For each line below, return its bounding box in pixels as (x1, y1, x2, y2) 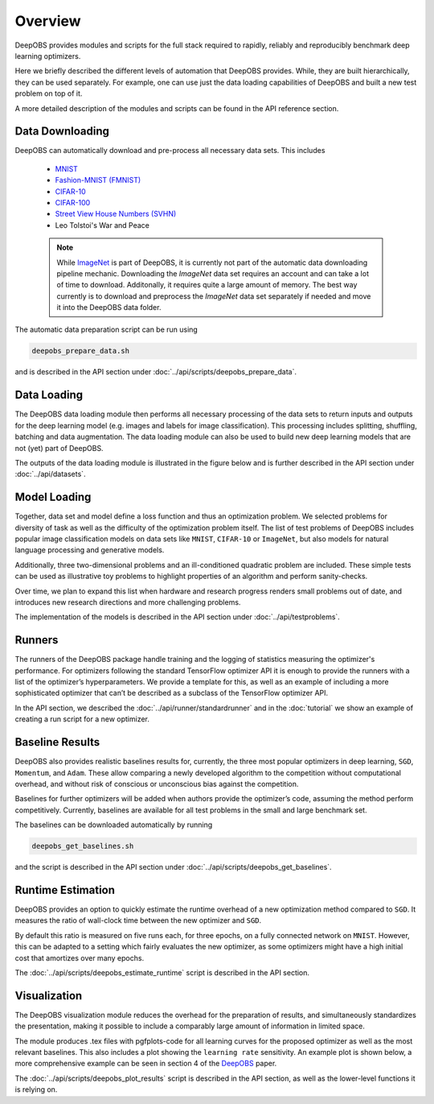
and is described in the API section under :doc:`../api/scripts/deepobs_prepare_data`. (14, 367, 297, 377)
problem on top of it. (14, 89, 83, 98)
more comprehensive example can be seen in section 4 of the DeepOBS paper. (14, 1059, 277, 1069)
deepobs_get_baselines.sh (31, 841, 134, 851)
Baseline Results (14, 735, 100, 749)
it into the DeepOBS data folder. (56, 303, 162, 312)
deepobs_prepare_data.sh (31, 346, 130, 356)
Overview (14, 12, 81, 30)
